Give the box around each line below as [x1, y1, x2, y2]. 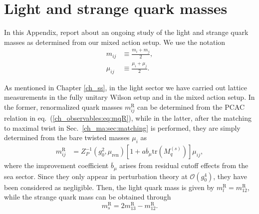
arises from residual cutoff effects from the [119, 160, 249, 171]
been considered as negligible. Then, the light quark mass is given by [4, 182, 215, 192]
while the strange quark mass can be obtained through [4, 192, 171, 202]
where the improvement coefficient [4, 160, 109, 171]
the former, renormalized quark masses [4, 102, 123, 112]
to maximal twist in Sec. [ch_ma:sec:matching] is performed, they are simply [4, 122, 241, 133]
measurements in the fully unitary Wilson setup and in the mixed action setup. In [4, 92, 255, 102]
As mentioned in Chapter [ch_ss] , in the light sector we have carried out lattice [4, 82, 247, 92]
